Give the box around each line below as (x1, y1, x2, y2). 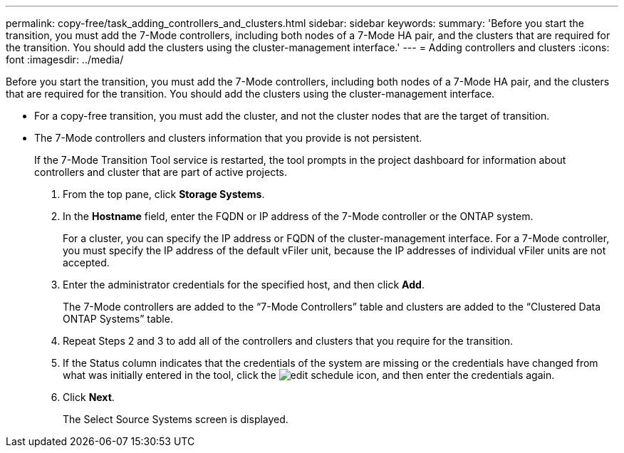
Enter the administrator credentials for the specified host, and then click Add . (63, 278, 425, 291)
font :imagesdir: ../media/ (6, 53, 124, 66)
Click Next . (63, 391, 115, 403)
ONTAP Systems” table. (63, 313, 173, 325)
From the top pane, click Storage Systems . (63, 188, 265, 200)
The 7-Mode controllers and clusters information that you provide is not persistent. (34, 132, 422, 144)
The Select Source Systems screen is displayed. (63, 413, 288, 425)
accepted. (63, 256, 110, 269)
